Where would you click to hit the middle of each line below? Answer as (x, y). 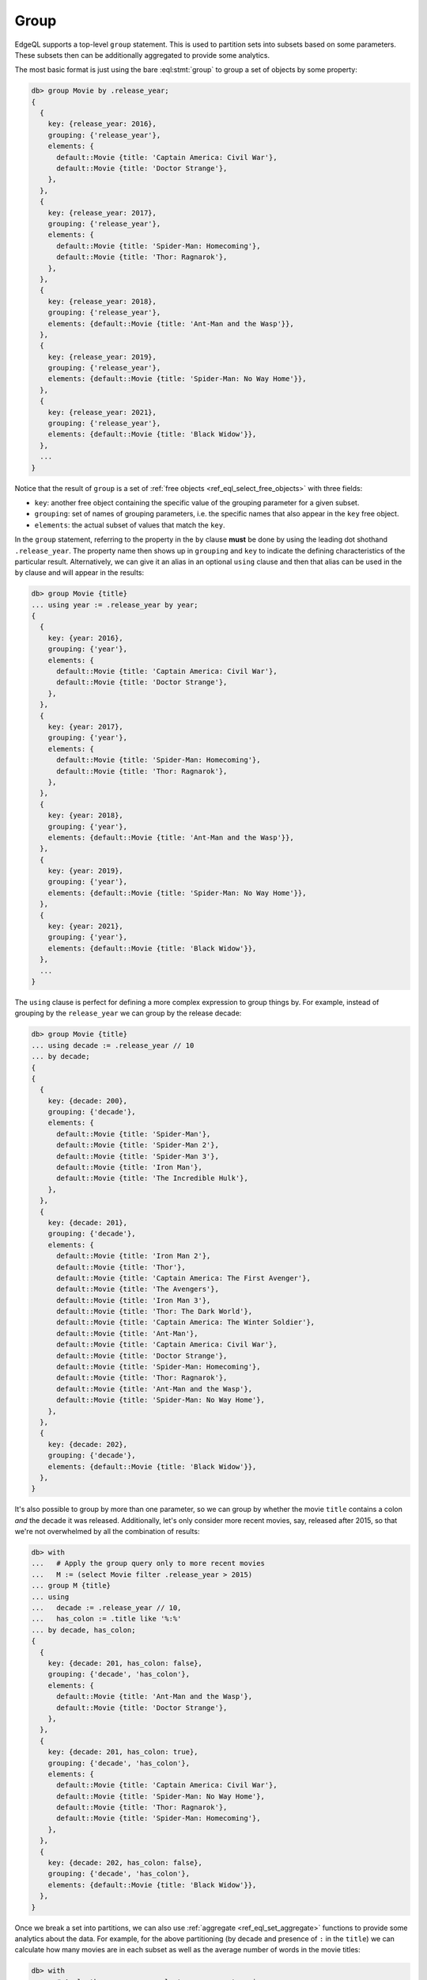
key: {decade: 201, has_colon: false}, (125, 1663)
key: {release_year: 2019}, (102, 357)
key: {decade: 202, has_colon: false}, (125, 1863)
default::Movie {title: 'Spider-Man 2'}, (138, 1145)
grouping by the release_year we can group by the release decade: (128, 1013)
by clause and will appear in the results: (79, 573)
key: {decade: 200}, (88, 1100)
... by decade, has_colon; (83, 1630)
